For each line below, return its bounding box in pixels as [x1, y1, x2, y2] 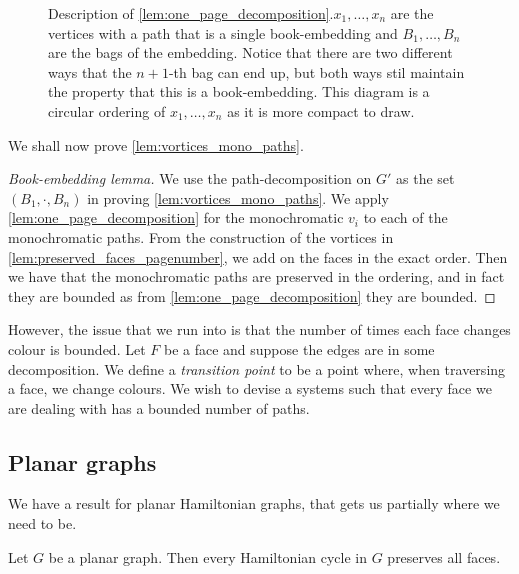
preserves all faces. [387, 546, 501, 567]
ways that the [48, 61, 132, 82]
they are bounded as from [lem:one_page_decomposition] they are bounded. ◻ [8, 285, 496, 306]
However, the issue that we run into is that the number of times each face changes [8, 319, 511, 340]
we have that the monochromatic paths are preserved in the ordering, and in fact [8, 266, 505, 287]
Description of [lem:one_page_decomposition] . [48, 3, 334, 23]
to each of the [363, 207, 448, 228]
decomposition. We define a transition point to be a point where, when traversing [8, 358, 506, 379]
